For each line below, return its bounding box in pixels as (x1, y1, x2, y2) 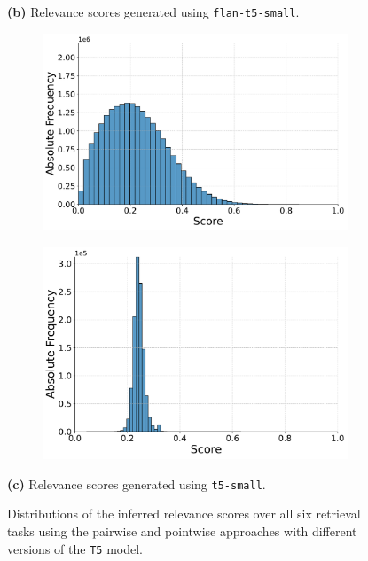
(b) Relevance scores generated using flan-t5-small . (7, 3, 300, 20)
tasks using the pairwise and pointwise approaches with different (7, 522, 357, 540)
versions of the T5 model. (7, 539, 143, 557)
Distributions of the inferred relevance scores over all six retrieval (7, 504, 361, 523)
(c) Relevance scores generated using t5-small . (7, 474, 266, 493)
